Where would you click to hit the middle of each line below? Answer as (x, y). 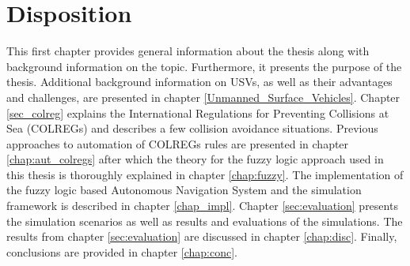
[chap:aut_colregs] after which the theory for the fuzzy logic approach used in (195, 159)
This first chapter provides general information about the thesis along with (188, 51)
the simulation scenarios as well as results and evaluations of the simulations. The (205, 221)
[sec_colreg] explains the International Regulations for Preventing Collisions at (198, 112)
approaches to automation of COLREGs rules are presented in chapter (178, 143)
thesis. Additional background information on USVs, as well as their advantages (199, 82)
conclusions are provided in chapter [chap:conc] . (122, 251)
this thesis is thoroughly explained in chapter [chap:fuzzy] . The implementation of (205, 174)
